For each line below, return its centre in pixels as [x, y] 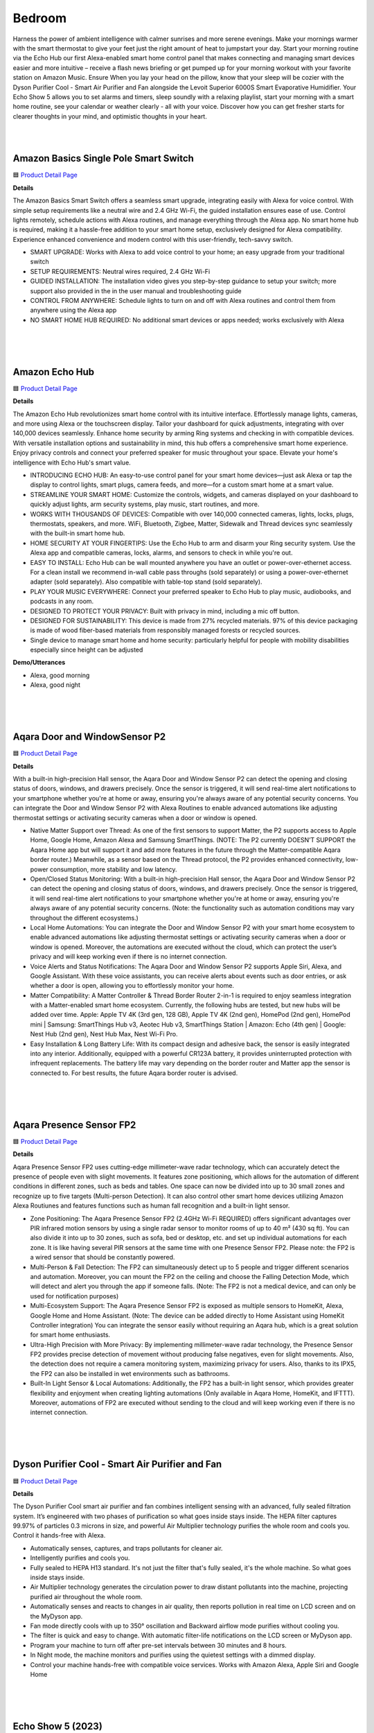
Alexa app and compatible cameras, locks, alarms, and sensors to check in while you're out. [161, 553]
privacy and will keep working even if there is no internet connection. [129, 957]
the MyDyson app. [56, 1616]
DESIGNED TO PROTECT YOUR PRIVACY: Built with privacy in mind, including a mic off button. [165, 611]
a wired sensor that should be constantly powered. [103, 1257]
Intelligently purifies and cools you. [80, 1558]
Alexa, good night [55, 685]
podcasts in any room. [62, 601]
